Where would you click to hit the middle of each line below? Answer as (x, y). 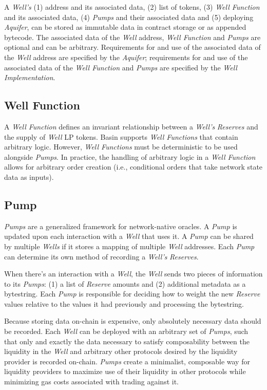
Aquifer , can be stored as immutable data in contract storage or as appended (125, 27)
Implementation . (30, 77)
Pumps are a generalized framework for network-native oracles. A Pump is (121, 226)
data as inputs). (29, 177)
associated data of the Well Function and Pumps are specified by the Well (121, 67)
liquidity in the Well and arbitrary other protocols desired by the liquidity (121, 351)
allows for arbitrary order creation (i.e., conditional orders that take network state (133, 167)
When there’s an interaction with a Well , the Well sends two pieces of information (133, 274)
